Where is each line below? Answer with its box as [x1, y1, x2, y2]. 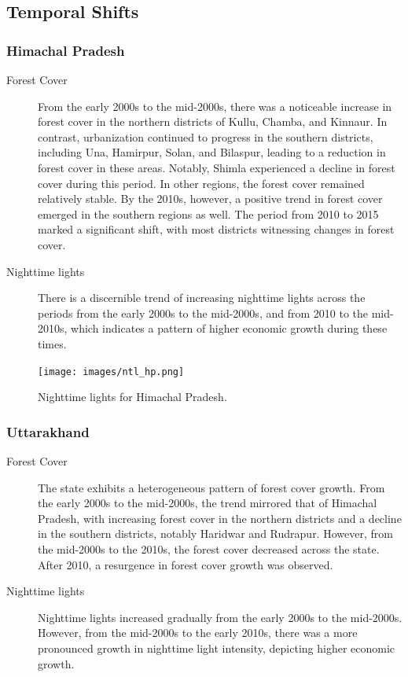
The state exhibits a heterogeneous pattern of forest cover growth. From [38, 479, 385, 495]
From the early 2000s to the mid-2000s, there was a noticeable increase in [38, 98, 392, 114]
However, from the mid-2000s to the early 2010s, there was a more [38, 624, 358, 641]
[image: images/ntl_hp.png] [38, 366, 185, 377]
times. [38, 335, 67, 351]
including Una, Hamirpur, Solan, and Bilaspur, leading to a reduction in [38, 144, 386, 160]
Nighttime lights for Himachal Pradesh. [38, 388, 227, 405]
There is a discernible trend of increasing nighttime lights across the [38, 289, 366, 306]
